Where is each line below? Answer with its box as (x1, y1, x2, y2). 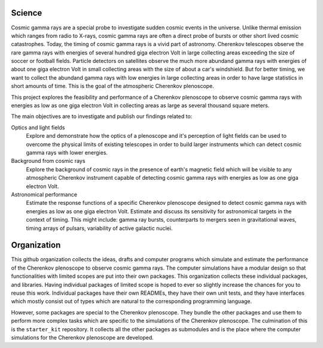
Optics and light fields (11, 123, 65, 131)
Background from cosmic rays (11, 158, 86, 165)
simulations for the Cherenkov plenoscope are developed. (11, 334, 154, 341)
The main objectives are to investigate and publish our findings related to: (11, 113, 193, 120)
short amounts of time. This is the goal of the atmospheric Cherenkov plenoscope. (11, 83, 215, 90)
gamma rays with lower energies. (26, 149, 108, 156)
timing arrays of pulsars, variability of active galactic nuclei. (26, 225, 173, 232)
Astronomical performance (11, 190, 78, 198)
